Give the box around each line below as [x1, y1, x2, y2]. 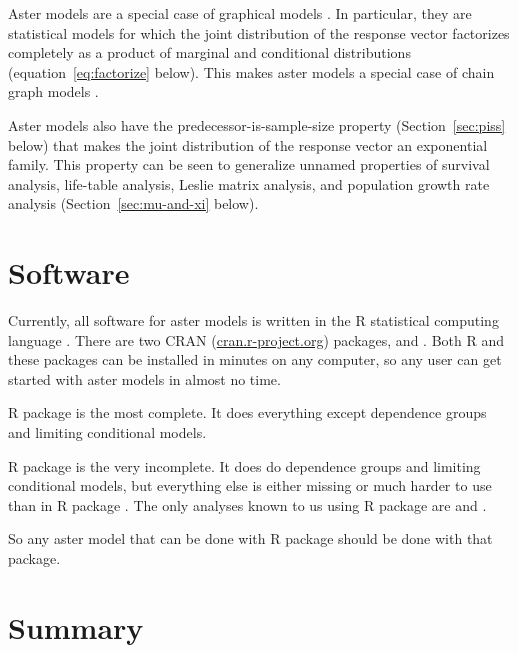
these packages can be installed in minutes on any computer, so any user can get [8, 349, 502, 370]
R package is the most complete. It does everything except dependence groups [8, 402, 487, 423]
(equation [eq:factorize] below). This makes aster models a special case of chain [8, 61, 495, 82]
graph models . [8, 81, 99, 102]
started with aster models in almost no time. [8, 368, 281, 389]
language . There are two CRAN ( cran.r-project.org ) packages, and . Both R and [8, 329, 504, 350]
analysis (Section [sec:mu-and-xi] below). [8, 193, 259, 214]
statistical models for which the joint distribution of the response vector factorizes [8, 22, 510, 43]
